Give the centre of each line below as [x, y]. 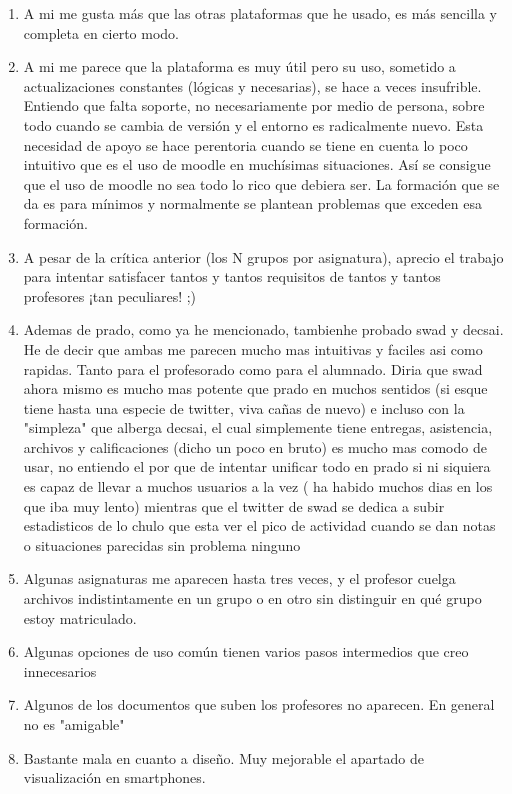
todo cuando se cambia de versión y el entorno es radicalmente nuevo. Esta [253, 124]
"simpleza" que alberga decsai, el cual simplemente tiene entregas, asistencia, [258, 427]
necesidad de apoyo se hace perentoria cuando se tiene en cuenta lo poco [245, 144]
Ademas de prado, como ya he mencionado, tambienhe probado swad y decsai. [263, 329]
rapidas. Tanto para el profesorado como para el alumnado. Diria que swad [253, 368]
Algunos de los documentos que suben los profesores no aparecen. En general [259, 704]
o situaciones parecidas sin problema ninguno [162, 544]
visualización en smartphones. [114, 777]
